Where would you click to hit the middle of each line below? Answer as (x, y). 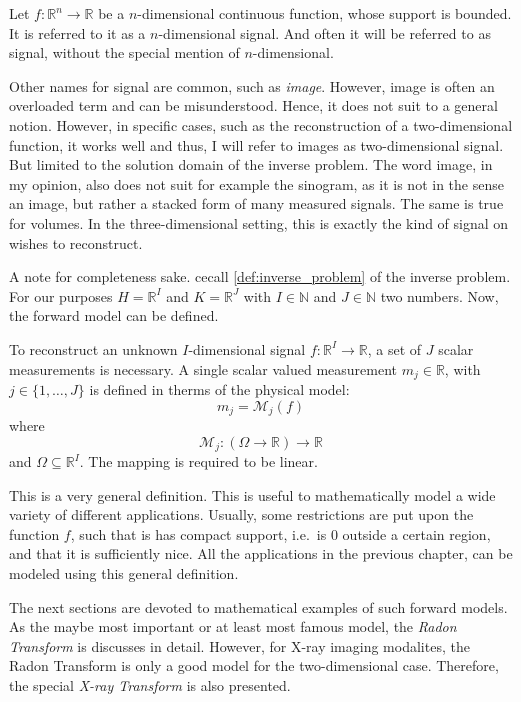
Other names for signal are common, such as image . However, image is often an (252, 85)
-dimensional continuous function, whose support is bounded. (324, 13)
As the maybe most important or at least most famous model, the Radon (233, 626)
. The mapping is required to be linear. (198, 461)
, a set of (394, 348)
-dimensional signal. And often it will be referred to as (324, 32)
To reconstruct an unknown (93, 348)
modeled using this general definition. (124, 573)
